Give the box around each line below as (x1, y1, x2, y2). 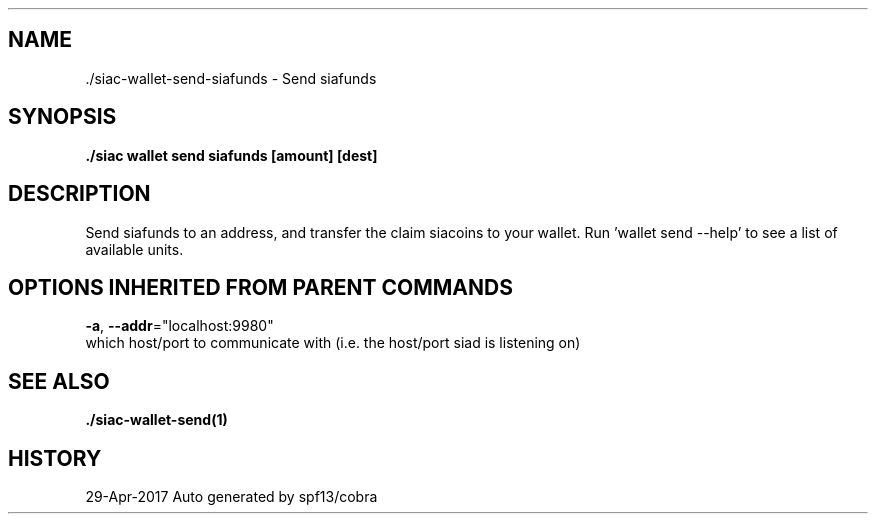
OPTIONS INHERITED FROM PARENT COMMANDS (8, 274, 513, 300)
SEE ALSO (8, 368, 110, 394)
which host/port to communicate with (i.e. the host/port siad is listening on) (85, 334, 581, 352)
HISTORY (8, 445, 102, 471)
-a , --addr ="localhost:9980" (85, 317, 274, 335)
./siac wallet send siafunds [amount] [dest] (85, 146, 378, 164)
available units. (85, 240, 184, 258)
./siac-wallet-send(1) (85, 411, 228, 429)
